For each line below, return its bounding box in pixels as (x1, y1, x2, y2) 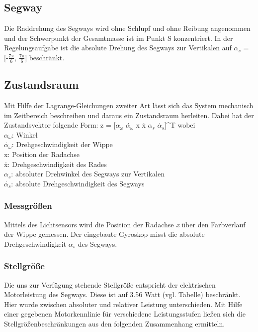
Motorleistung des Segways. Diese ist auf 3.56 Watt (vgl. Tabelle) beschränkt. (4, 289, 241, 300)
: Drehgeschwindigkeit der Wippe (11, 139, 113, 150)
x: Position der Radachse (4, 149, 80, 159)
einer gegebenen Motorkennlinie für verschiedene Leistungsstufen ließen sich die (4, 309, 246, 319)
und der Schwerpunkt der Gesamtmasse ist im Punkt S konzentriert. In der (4, 32, 233, 43)
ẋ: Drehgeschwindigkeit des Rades (4, 159, 107, 169)
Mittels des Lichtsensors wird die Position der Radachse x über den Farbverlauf (4, 219, 246, 229)
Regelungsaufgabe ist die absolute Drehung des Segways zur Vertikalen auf (4, 42, 232, 53)
